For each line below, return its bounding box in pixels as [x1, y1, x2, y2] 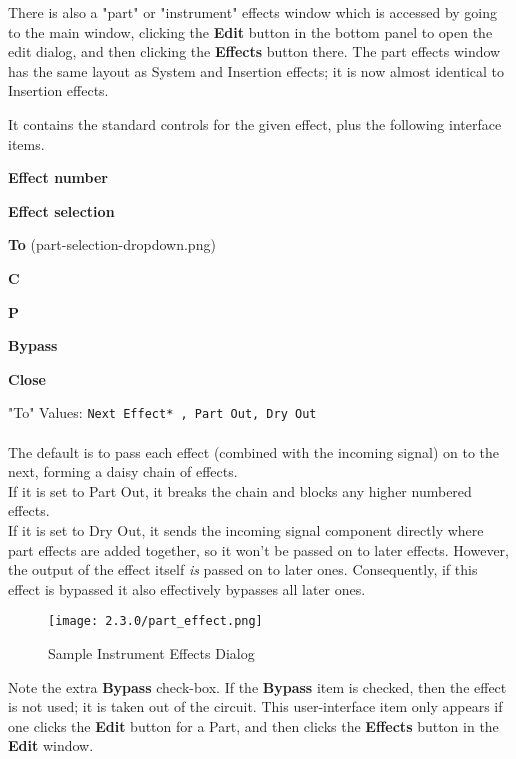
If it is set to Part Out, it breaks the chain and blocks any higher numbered [8, 480, 472, 501]
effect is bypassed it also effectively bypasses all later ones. [8, 578, 366, 599]
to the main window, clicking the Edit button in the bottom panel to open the [8, 21, 493, 42]
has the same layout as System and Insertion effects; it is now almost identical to [8, 60, 505, 81]
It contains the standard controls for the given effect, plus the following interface [8, 113, 502, 134]
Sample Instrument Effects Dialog [48, 642, 255, 663]
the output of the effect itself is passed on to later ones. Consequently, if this [8, 559, 478, 580]
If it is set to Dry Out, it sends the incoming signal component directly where [8, 519, 484, 540]
